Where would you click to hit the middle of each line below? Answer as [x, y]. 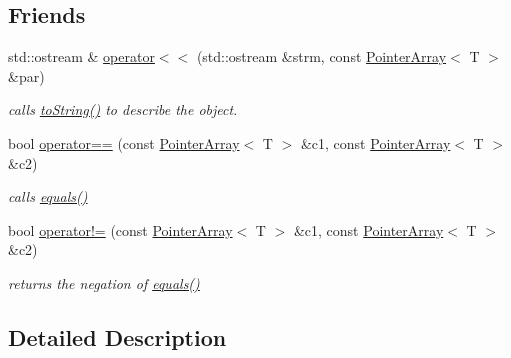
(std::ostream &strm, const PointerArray [321, 56]
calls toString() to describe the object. [123, 109]
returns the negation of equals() [104, 282]
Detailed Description [117, 336]
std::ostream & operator [81, 56]
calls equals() [48, 196]
